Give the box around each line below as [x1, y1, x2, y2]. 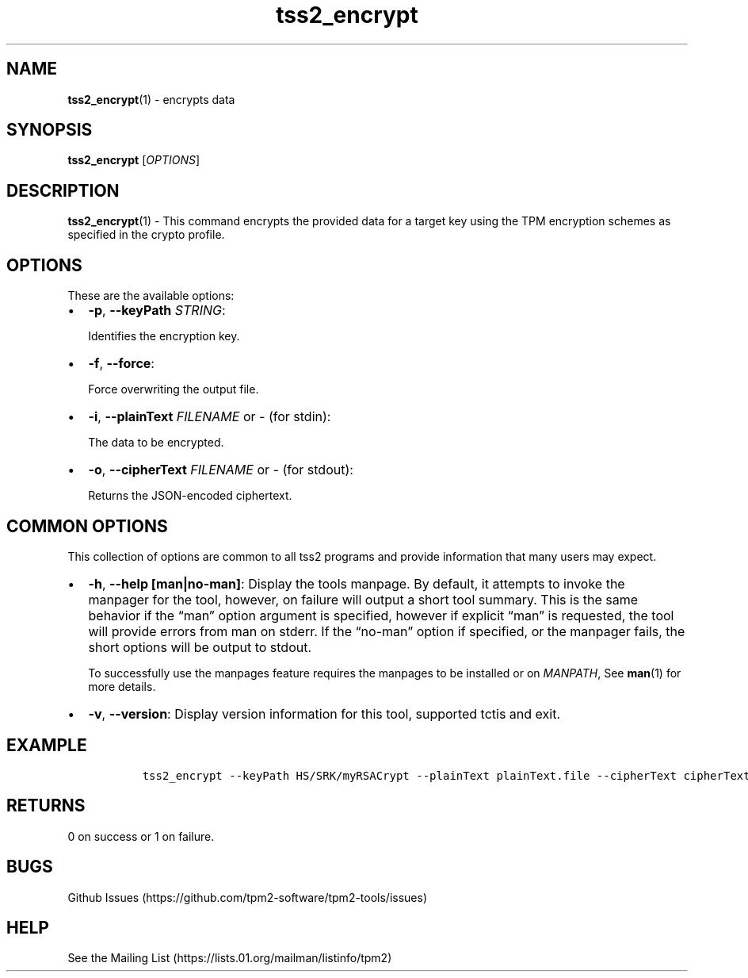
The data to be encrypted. [88, 435, 224, 450]
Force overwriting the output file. [88, 382, 259, 397]
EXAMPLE [6, 735, 87, 756]
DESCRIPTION [6, 180, 120, 201]
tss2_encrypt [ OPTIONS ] [67, 153, 200, 167]
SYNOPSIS [6, 120, 93, 140]
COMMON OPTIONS [6, 516, 168, 536]
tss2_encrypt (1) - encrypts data [67, 92, 235, 106]
